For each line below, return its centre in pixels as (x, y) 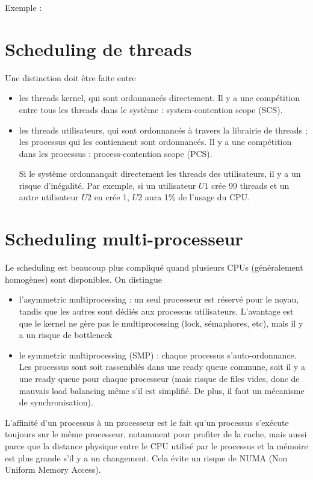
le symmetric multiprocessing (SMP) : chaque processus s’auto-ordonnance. (158, 355)
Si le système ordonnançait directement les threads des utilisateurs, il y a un (160, 174)
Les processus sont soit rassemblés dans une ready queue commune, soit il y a (162, 367)
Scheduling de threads (98, 48)
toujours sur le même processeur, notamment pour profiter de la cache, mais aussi (156, 434)
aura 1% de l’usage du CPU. (197, 197)
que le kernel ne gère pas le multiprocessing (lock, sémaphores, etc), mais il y (161, 323)
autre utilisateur (49, 197)
